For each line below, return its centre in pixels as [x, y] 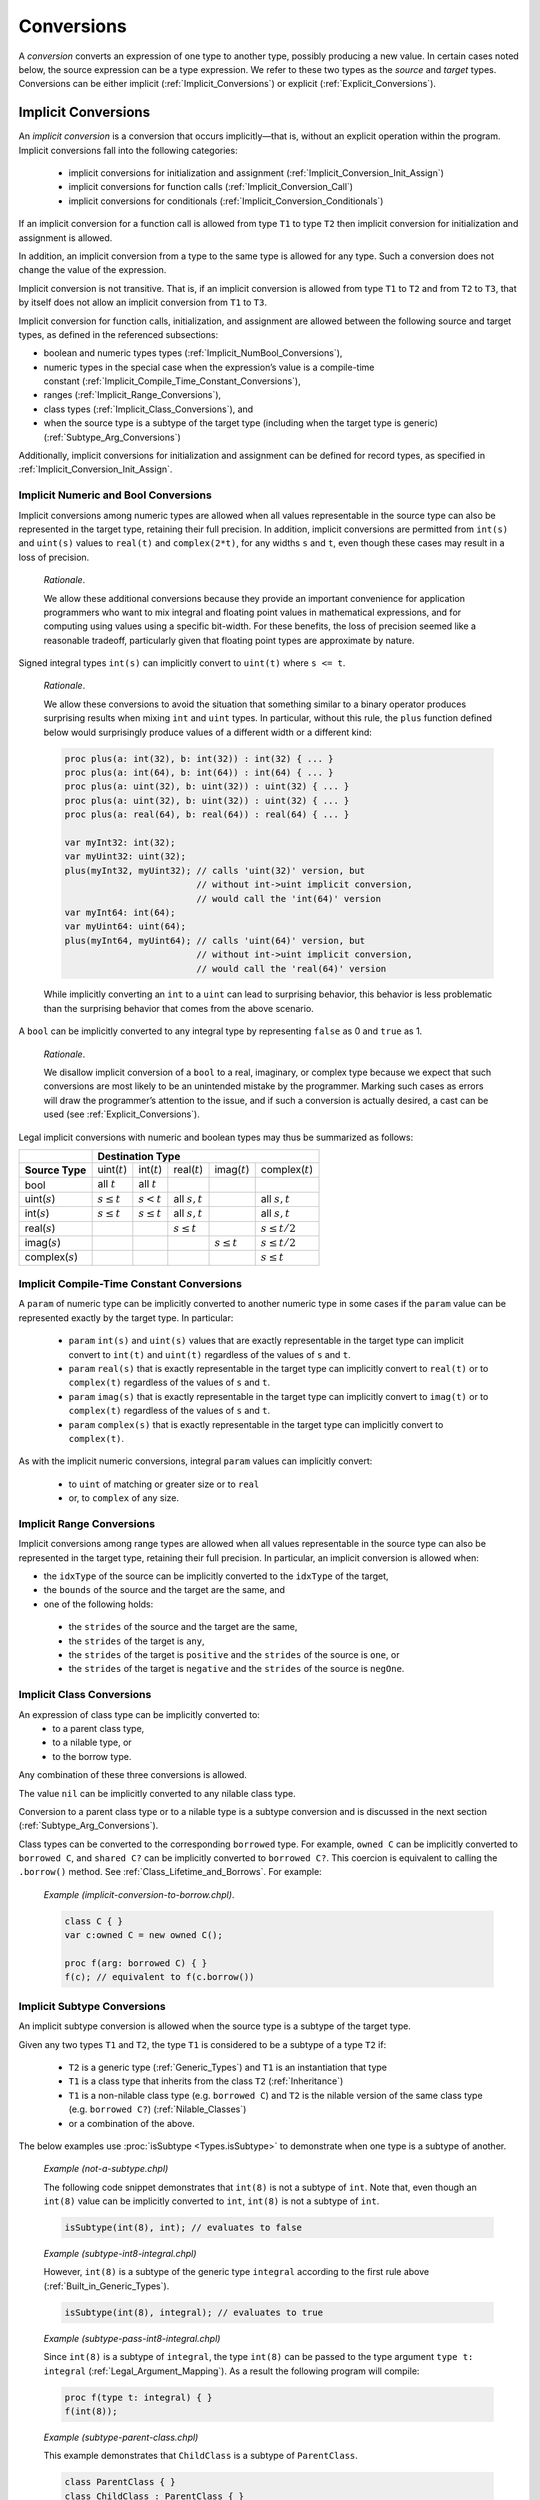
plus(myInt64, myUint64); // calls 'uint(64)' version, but [215, 940]
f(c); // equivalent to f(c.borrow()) [159, 1977]
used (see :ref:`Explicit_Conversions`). [121, 1114]
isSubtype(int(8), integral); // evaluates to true [194, 2312]
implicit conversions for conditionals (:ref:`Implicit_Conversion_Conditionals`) [226, 201]
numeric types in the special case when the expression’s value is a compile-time [209, 367]
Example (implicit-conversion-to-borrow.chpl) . [139, 1894]
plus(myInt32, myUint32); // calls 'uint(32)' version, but [215, 870]
